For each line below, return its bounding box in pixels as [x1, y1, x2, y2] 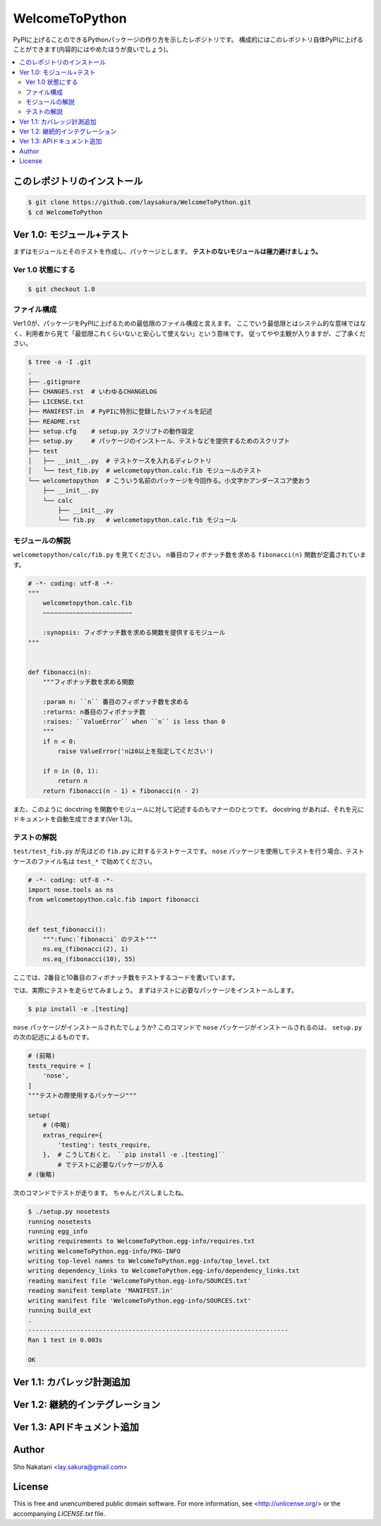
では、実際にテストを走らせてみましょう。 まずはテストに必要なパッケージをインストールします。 [13, 986, 298, 995]
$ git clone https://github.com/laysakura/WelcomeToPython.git [28, 198, 252, 206]
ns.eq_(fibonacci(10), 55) [42, 955, 137, 963]
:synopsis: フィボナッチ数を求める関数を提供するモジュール [42, 628, 226, 637]
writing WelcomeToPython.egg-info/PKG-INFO [28, 1247, 181, 1255]
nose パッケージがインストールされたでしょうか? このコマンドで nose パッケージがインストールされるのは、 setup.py [13, 1023, 363, 1032]
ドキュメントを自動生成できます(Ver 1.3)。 [13, 815, 137, 823]
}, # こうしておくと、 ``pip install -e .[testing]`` [42, 1151, 226, 1159]
